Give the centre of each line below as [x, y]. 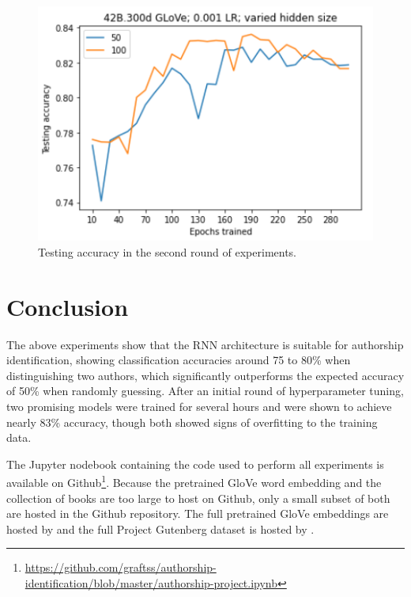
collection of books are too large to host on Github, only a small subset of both [198, 498]
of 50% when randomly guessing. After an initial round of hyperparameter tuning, [205, 391]
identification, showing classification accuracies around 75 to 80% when [179, 360]
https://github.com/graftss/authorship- [121, 567]
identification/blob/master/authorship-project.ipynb [151, 582]
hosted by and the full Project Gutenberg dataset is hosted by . [160, 529]
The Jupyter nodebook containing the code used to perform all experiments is [195, 464]
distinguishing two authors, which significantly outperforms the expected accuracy [205, 375]
